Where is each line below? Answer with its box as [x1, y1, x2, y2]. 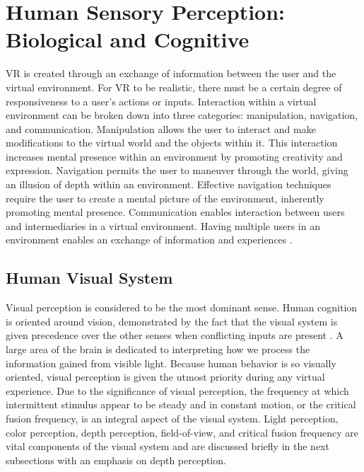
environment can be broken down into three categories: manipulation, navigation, [6, 108, 358, 122]
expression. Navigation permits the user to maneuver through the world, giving [6, 163, 348, 178]
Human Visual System [6, 267, 173, 289]
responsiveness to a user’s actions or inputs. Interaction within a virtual [6, 93, 317, 108]
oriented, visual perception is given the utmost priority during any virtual [6, 369, 325, 384]
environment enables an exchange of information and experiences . [6, 232, 293, 247]
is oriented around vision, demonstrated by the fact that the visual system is [6, 313, 338, 328]
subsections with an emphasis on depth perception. [6, 452, 226, 467]
